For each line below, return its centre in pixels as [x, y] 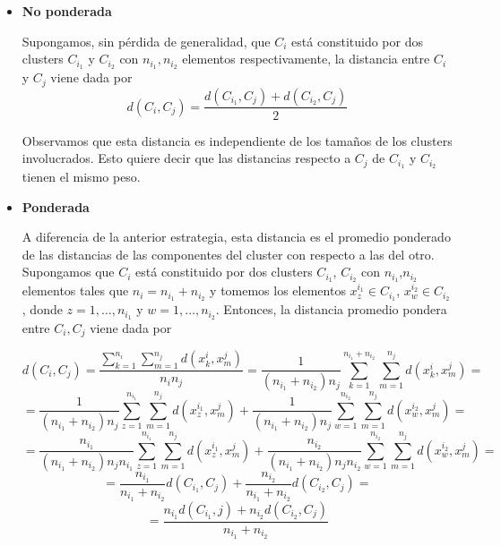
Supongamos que [68, 272]
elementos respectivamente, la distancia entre [306, 59]
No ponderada [67, 11]
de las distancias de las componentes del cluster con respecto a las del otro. [228, 254]
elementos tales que [75, 290]
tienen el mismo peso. [81, 176]
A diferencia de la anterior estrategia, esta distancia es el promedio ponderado [236, 237]
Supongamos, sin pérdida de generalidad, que [146, 41]
